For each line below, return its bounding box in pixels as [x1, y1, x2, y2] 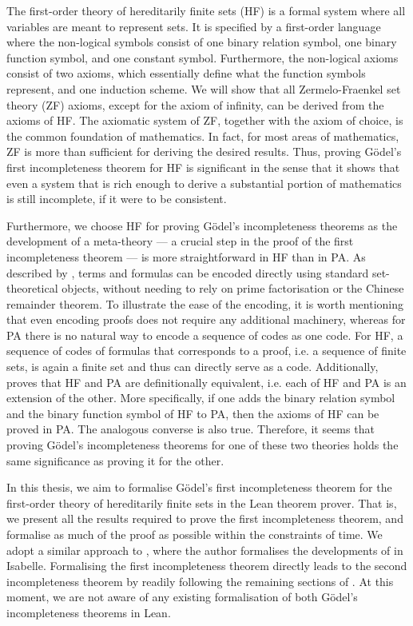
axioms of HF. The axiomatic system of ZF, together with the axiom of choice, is [6, 112, 403, 129]
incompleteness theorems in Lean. [6, 604, 171, 620]
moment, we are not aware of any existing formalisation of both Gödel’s [6, 588, 358, 605]
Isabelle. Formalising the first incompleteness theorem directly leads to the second [6, 557, 407, 574]
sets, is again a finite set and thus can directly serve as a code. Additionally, [6, 358, 379, 375]
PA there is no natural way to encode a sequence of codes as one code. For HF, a [6, 326, 403, 343]
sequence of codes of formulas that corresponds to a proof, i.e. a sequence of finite [6, 342, 407, 359]
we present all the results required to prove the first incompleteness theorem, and [6, 510, 403, 527]
